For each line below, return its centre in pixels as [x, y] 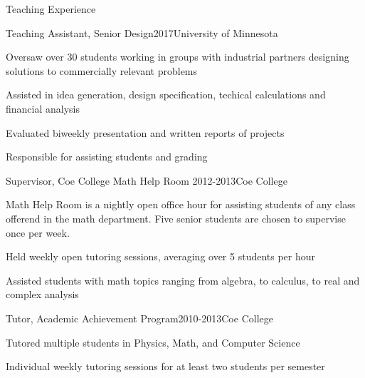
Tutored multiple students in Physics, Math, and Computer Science [153, 342]
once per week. [38, 232]
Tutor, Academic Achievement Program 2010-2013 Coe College [139, 318]
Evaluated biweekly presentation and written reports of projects [145, 132]
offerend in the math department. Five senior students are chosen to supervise [176, 218]
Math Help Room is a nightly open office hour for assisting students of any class [181, 204]
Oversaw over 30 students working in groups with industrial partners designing [178, 57]
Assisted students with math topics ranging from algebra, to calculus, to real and [183, 280]
